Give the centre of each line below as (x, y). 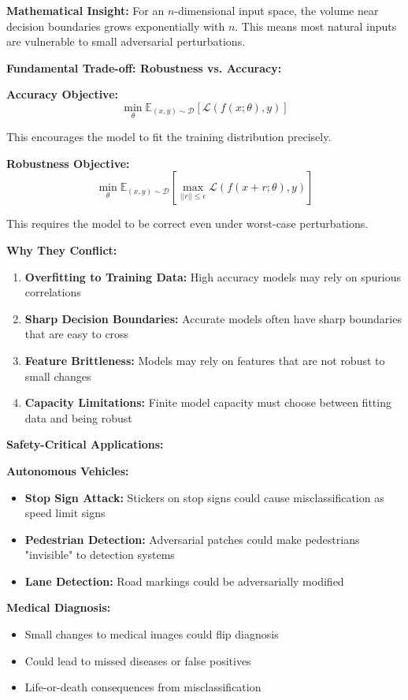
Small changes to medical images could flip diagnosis (152, 634)
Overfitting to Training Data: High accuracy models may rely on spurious (213, 276)
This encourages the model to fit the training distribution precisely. (169, 137)
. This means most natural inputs (316, 26)
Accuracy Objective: (63, 94)
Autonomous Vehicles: (68, 470)
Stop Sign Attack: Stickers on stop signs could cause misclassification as (204, 497)
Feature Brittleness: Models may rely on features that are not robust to (205, 360)
